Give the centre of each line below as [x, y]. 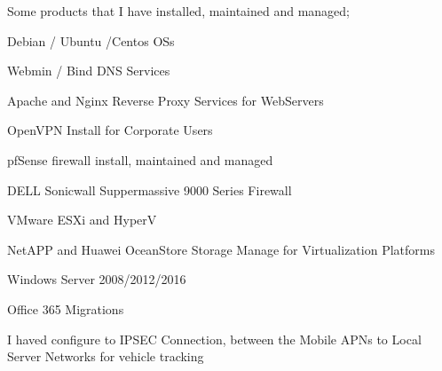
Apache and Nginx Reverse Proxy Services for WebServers [166, 100]
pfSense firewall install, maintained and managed [140, 159]
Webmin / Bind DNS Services [89, 71]
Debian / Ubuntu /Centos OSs [91, 40]
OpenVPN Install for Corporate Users [110, 130]
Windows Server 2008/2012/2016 [97, 279]
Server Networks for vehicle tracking [106, 356]
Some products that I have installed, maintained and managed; [178, 11]
